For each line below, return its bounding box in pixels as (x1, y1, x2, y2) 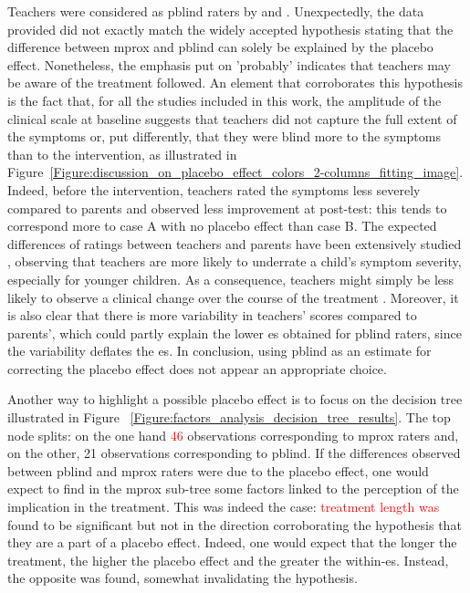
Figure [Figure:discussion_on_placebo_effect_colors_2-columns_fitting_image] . (7, 162, 464, 182)
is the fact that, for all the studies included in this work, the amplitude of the (7, 90, 442, 109)
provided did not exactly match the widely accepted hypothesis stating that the (7, 19, 454, 38)
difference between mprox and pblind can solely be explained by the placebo (7, 37, 433, 57)
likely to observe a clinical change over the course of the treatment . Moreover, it (7, 287, 459, 307)
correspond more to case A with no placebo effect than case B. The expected (7, 216, 437, 235)
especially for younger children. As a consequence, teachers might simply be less (7, 269, 454, 288)
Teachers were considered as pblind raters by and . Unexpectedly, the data (7, 2, 424, 20)
